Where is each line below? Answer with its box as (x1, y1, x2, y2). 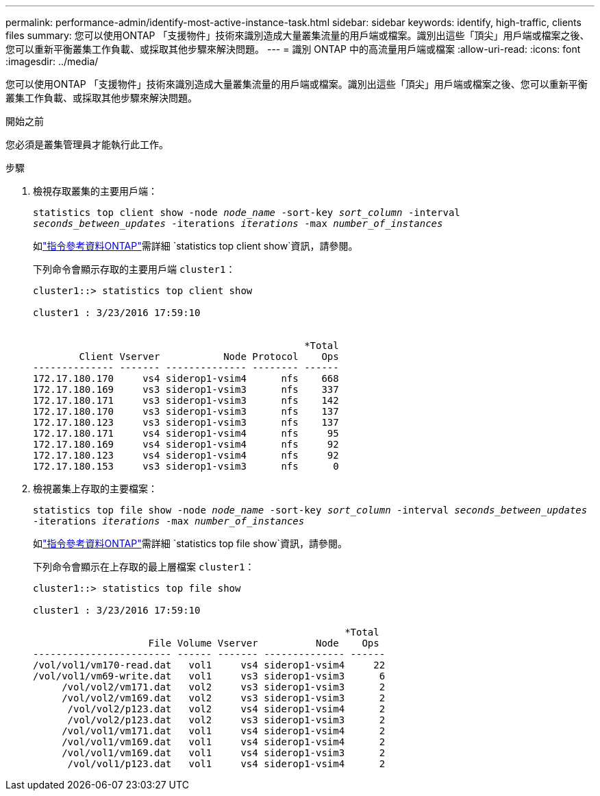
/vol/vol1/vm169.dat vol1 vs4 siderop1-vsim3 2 (62, 747, 386, 758)
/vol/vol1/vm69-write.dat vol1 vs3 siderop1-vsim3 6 (33, 671, 386, 682)
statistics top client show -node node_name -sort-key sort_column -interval (33, 207, 460, 218)
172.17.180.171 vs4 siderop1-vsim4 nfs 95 (33, 428, 339, 439)
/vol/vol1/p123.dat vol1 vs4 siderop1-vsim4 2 (67, 758, 386, 769)
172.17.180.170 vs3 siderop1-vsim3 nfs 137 (33, 406, 339, 417)
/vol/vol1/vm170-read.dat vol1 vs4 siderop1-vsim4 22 (33, 660, 386, 671)
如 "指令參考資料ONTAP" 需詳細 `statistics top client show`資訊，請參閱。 (33, 240, 358, 252)
